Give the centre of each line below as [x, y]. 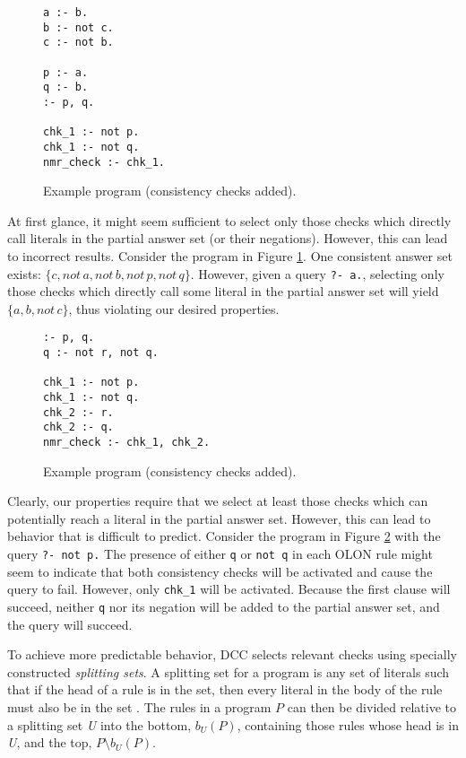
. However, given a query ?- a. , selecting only [317, 273]
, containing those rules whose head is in [348, 724]
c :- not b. [78, 43]
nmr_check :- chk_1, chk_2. [127, 443]
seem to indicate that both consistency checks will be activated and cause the [220, 571]
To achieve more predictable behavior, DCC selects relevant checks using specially [232, 654]
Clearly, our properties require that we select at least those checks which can [218, 501]
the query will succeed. [70, 624]
